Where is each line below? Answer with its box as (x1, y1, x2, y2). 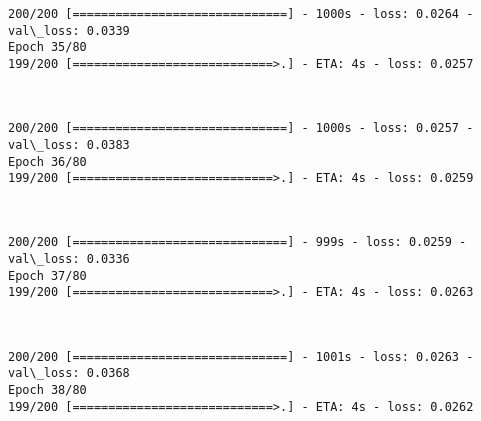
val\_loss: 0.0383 (8, 137, 130, 152)
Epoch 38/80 (8, 382, 87, 397)
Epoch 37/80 (8, 268, 87, 283)
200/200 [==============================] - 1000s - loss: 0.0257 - (8, 121, 474, 136)
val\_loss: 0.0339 (8, 23, 130, 38)
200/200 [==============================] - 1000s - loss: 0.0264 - (8, 7, 474, 21)
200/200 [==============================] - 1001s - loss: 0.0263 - (8, 349, 474, 364)
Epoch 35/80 (8, 40, 87, 55)
